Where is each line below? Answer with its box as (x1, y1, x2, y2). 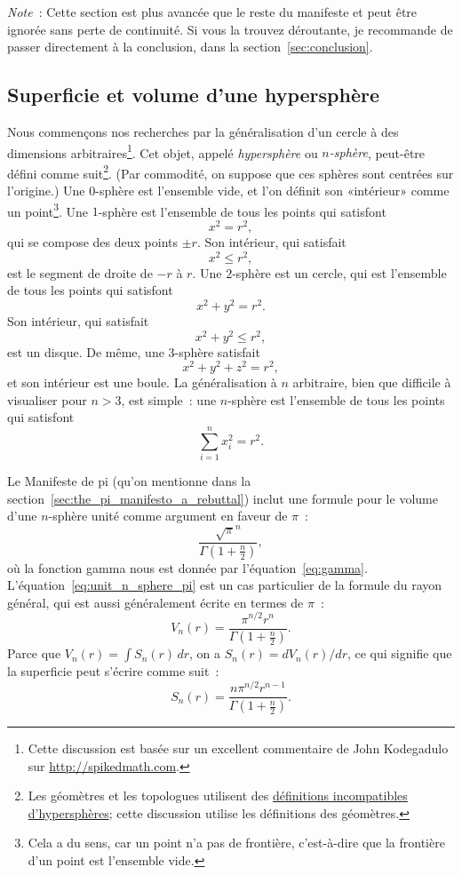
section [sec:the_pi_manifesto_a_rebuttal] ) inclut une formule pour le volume (7, 489, 438, 507)
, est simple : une (121, 390, 217, 409)
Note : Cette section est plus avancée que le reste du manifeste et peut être (7, 3, 418, 20)
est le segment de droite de (7, 263, 153, 282)
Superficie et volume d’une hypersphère (7, 81, 380, 108)
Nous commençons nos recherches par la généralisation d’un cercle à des (7, 122, 399, 140)
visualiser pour (7, 390, 87, 409)
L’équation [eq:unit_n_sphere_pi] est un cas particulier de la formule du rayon (7, 576, 442, 594)
